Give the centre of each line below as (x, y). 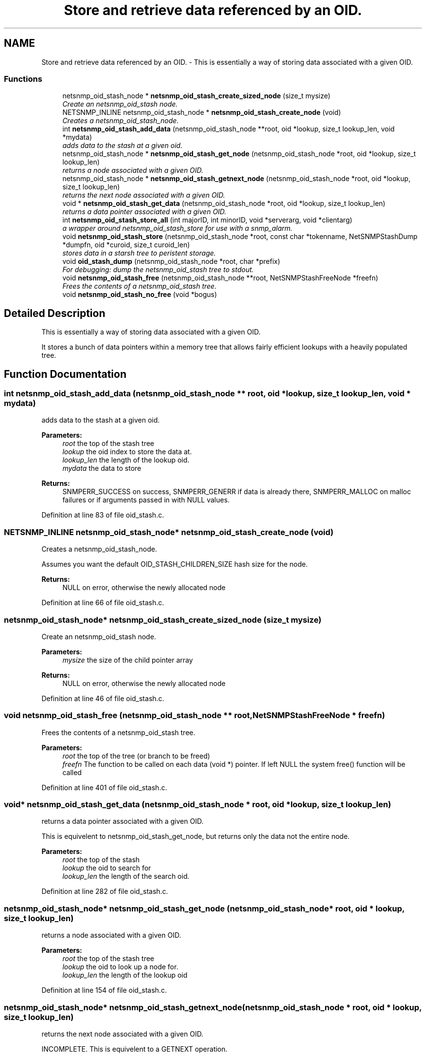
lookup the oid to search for (107, 868)
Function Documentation (65, 374)
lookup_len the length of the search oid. (126, 876)
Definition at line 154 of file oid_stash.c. (104, 990)
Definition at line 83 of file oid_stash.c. (103, 515)
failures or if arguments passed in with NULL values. (146, 500)
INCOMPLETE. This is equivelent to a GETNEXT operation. (134, 1049)
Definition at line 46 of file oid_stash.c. (103, 698)
